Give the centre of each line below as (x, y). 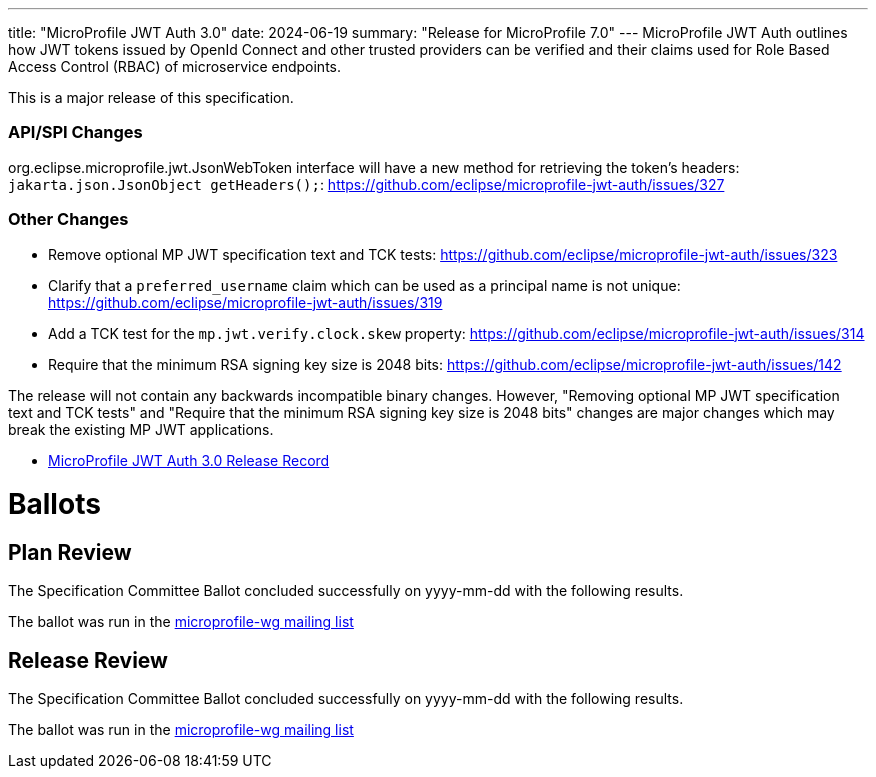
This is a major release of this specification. (151, 97)
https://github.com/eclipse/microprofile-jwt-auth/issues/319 (245, 302)
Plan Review (70, 552)
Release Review (88, 660)
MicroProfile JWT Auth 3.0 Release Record (189, 460)
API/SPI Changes (75, 132)
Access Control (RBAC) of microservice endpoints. (174, 66)
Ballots (54, 504)
